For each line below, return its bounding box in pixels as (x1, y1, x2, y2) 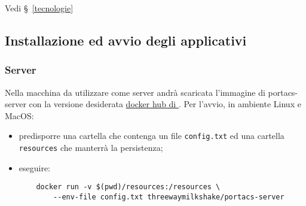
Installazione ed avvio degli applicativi (5, 31, 247, 49)
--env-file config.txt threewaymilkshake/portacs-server (53, 192, 284, 201)
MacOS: (5, 109, 34, 122)
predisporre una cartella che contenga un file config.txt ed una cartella (19, 129, 284, 142)
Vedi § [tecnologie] (5, 2, 74, 14)
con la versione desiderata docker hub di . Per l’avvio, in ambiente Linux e (29, 98, 301, 110)
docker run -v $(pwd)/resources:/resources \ (36, 183, 221, 192)
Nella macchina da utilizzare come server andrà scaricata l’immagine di (5, 86, 265, 98)
